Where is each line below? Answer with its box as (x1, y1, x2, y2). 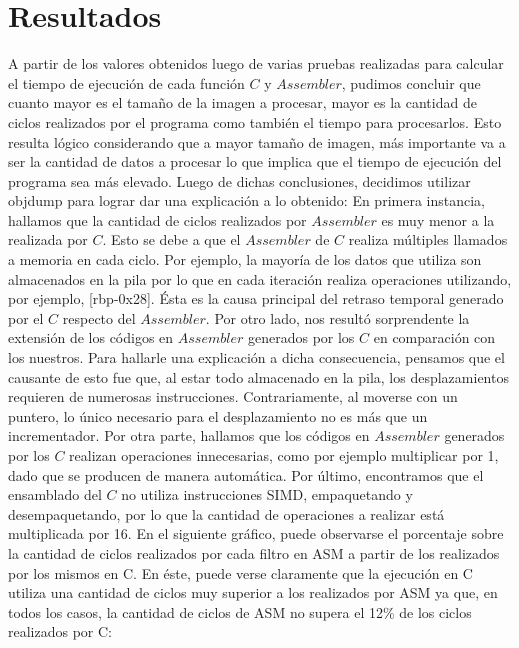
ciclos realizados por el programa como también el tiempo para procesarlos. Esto (8, 111, 502, 132)
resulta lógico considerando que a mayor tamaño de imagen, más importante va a (8, 131, 506, 152)
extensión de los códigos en (8, 327, 174, 348)
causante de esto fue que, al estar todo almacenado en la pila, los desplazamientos (8, 366, 509, 387)
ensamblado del (8, 484, 102, 505)
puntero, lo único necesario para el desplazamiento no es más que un (8, 405, 428, 426)
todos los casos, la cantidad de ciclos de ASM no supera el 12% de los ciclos (8, 601, 472, 622)
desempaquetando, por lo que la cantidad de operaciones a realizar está (8, 503, 445, 524)
